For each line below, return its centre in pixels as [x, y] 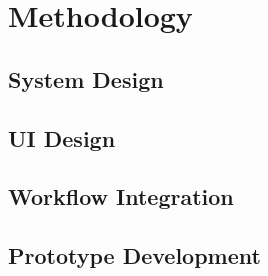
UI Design [62, 137]
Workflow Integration [121, 196]
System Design [86, 78]
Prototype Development [134, 255]
